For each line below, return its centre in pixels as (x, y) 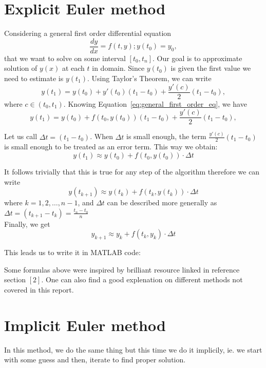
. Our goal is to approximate (197, 58)
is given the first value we (211, 68)
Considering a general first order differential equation (88, 33)
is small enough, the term (166, 136)
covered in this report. (39, 290)
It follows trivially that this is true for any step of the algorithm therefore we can (132, 172)
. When (101, 136)
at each (73, 68)
